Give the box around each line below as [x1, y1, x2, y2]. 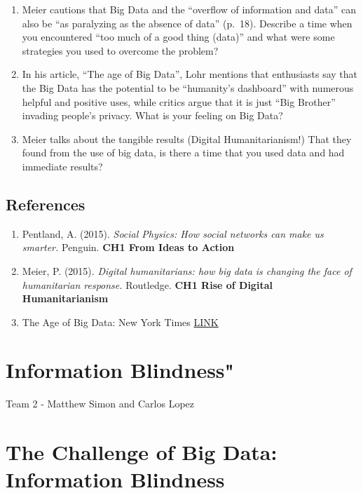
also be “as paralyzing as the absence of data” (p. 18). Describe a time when [22, 15, 352, 30]
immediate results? [22, 158, 103, 173]
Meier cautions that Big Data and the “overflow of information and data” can [22, 2, 357, 16]
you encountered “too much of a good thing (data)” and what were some [22, 29, 335, 44]
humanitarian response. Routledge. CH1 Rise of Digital [22, 277, 273, 292]
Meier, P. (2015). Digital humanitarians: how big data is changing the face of [22, 263, 352, 278]
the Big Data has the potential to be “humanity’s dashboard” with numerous [22, 80, 354, 95]
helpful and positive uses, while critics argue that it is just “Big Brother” [22, 94, 336, 109]
